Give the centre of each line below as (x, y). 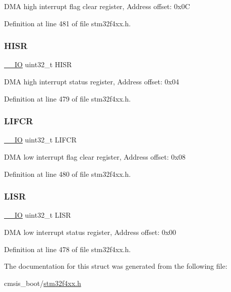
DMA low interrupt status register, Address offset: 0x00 (90, 232)
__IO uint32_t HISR (38, 64)
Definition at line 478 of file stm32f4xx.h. (68, 249)
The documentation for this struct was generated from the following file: (116, 266)
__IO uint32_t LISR (38, 215)
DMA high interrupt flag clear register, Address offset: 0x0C (97, 6)
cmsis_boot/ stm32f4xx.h (43, 283)
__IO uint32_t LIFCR (40, 140)
